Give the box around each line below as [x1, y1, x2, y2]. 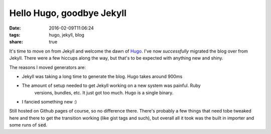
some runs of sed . [9, 122, 48, 128]
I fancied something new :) [22, 99, 77, 105]
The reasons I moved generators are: [9, 64, 86, 70]
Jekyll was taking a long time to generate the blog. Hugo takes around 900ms [22, 73, 183, 79]
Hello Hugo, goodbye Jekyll [9, 7, 127, 18]
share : [9, 39, 24, 45]
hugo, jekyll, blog [49, 31, 85, 37]
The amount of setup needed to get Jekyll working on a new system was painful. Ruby [22, 82, 201, 88]
